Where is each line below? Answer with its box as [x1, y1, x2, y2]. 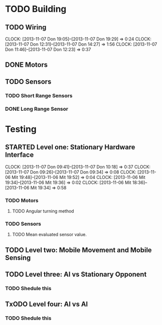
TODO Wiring [5, 23, 47, 31]
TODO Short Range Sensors [5, 92, 73, 99]
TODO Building [5, 3, 67, 15]
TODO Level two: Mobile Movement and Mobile [5, 246, 152, 254]
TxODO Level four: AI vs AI [5, 300, 88, 308]
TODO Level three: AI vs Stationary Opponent [5, 270, 147, 278]
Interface [5, 151, 34, 159]
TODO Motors [5, 197, 39, 204]
